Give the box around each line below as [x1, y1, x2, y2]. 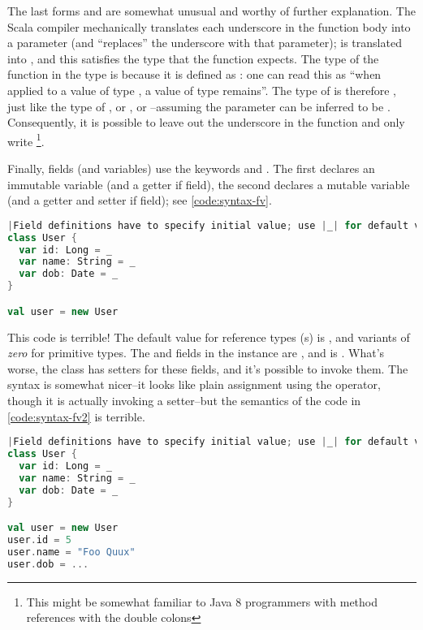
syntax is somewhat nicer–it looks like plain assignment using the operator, [7, 376, 381, 393]
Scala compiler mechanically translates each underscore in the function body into [7, 18, 411, 35]
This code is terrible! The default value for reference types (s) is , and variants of [7, 328, 410, 345]
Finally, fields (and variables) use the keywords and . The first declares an [7, 160, 375, 176]
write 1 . [7, 130, 45, 149]
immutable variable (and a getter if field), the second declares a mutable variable [7, 175, 410, 192]
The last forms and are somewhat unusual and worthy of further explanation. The [7, 2, 416, 19]
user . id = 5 [7, 533, 71, 546]
